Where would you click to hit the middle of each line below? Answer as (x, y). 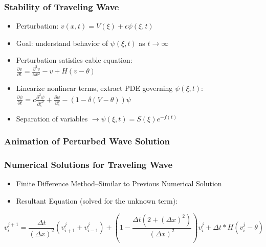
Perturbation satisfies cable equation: (74, 60)
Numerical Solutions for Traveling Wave (88, 165)
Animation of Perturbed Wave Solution (87, 141)
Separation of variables (52, 118)
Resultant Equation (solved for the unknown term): (97, 200)
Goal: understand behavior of (62, 43)
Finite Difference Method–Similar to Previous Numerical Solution (119, 183)
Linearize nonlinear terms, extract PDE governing (94, 88)
